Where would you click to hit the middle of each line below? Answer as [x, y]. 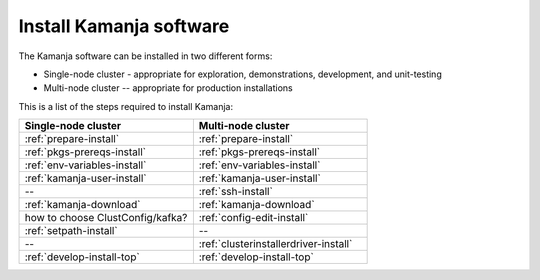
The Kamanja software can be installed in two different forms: [145, 56]
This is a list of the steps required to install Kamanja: [126, 106]
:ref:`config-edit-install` [253, 218]
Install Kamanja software [124, 26]
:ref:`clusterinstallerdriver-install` [275, 244]
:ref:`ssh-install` [236, 192]
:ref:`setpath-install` [71, 231]
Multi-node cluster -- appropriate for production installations [168, 88]
